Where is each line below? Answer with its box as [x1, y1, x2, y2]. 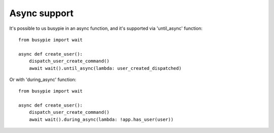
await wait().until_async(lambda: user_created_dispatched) [28, 65, 182, 71]
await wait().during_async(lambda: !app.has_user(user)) [28, 116, 174, 122]
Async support [9, 8, 74, 19]
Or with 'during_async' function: [9, 76, 77, 82]
